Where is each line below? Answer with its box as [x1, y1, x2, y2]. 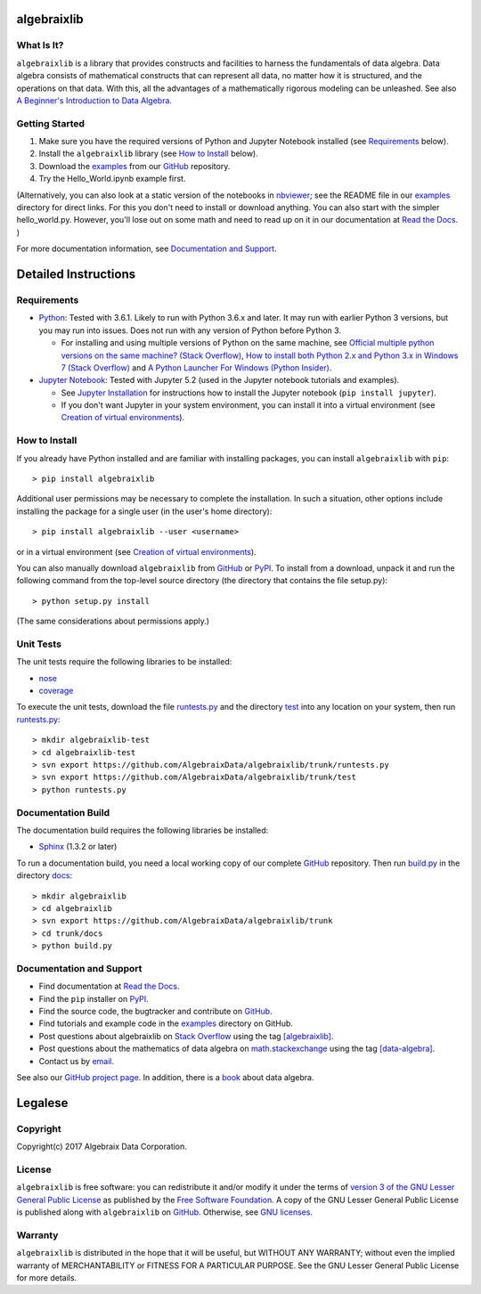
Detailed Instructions [16, 267, 136, 282]
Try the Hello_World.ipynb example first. [38, 174, 186, 184]
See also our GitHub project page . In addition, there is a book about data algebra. [16, 1071, 314, 1082]
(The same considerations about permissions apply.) [16, 615, 209, 627]
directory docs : [16, 870, 73, 881]
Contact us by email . [38, 1055, 115, 1066]
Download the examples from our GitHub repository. [38, 160, 231, 171]
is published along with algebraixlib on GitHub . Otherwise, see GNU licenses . [16, 1207, 314, 1217]
